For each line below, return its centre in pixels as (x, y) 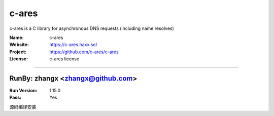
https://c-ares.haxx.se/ (73, 45)
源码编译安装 (23, 107)
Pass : (15, 98)
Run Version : (23, 91)
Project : (18, 52)
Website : (19, 45)
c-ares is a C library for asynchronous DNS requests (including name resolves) (92, 28)
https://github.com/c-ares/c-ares (84, 52)
